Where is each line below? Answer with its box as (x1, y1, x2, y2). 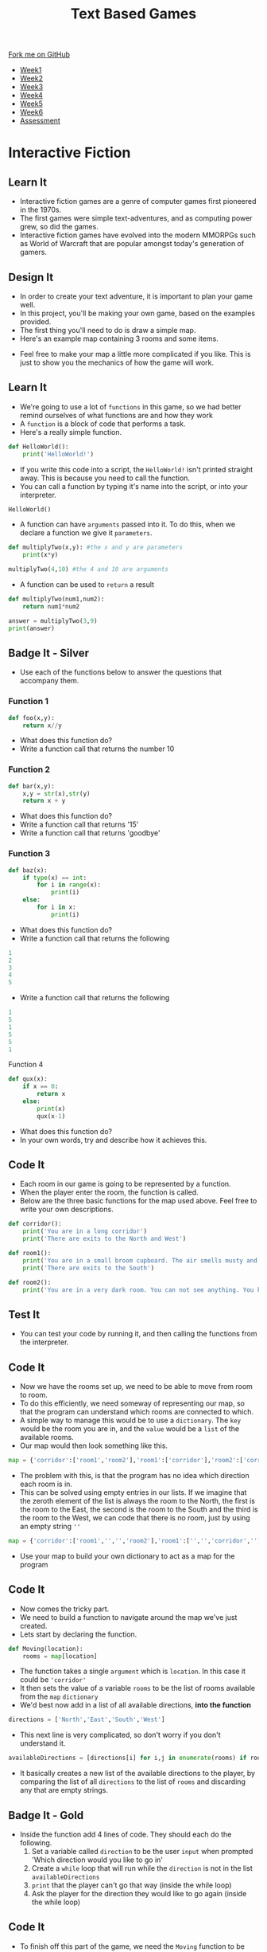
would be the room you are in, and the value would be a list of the (19, 1424, 240, 1434)
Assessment (19, 116, 61, 126)
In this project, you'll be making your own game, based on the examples (19, 308, 256, 318)
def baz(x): (8, 866, 48, 874)
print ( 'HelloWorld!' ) (22, 450, 94, 458)
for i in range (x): (37, 881, 102, 889)
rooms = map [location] (22, 1652, 98, 1661)
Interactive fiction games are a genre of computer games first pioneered (19, 197, 257, 206)
